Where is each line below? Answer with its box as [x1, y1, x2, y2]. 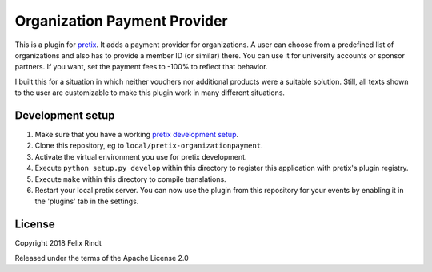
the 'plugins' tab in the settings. [34, 196, 139, 207]
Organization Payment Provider [14, 12, 228, 30]
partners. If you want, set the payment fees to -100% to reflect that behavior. [14, 62, 268, 72]
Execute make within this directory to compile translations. [34, 174, 227, 183]
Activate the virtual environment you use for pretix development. [34, 152, 247, 161]
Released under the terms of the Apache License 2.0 [14, 253, 190, 262]
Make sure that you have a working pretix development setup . [34, 130, 239, 140]
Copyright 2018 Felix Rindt [14, 238, 102, 248]
